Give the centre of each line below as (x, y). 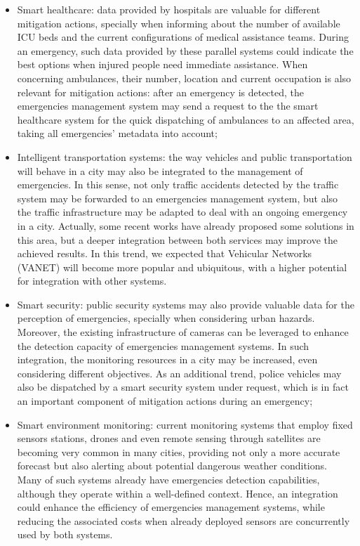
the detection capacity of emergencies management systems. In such (163, 345)
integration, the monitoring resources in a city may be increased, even (167, 359)
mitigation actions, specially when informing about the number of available (179, 23)
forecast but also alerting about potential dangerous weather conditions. (172, 466)
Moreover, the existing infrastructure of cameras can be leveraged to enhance (183, 332)
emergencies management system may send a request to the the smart (168, 106)
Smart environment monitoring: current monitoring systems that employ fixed (185, 424)
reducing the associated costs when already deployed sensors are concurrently (184, 520)
